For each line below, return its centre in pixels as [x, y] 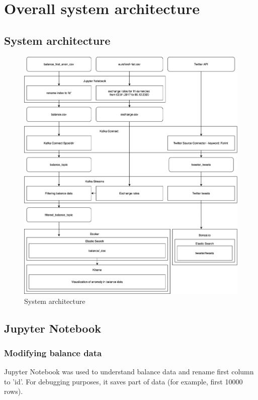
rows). [14, 391]
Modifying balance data [53, 352]
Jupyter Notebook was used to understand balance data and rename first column [129, 372]
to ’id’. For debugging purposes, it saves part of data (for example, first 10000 [123, 381]
